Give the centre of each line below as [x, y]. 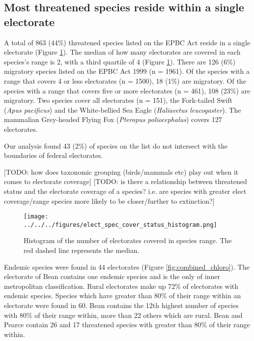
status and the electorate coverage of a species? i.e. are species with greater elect [125, 191]
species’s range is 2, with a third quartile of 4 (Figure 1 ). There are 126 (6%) [120, 61]
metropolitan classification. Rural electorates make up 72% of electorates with [121, 286]
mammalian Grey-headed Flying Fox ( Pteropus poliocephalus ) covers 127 [113, 119]
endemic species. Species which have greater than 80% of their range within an [123, 295]
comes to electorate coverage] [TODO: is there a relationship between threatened [126, 181]
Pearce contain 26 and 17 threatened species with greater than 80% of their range [127, 325]
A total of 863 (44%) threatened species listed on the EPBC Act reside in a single [127, 42]
